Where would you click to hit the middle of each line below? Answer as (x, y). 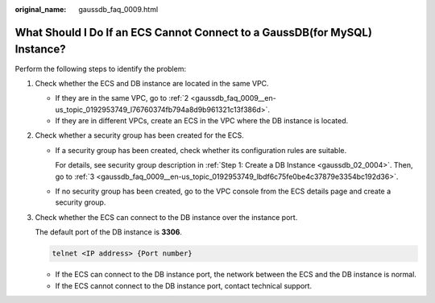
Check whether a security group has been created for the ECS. (140, 135)
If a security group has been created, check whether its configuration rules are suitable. (201, 150)
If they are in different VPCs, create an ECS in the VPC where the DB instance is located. (202, 121)
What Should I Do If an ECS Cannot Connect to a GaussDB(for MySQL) (193, 32)
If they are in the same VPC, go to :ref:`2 (122, 98)
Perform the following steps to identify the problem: (101, 68)
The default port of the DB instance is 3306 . (109, 232)
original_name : (41, 9)
